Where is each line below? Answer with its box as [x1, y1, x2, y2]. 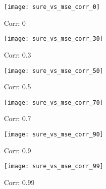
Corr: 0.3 [4, 49, 31, 60]
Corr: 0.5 [4, 81, 31, 92]
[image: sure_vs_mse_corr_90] [4, 131, 104, 138]
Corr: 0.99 [4, 177, 35, 187]
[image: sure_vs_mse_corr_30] [4, 35, 104, 43]
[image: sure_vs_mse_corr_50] [4, 67, 104, 74]
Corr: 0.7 [4, 113, 31, 124]
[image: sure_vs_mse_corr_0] [4, 3, 100, 10]
